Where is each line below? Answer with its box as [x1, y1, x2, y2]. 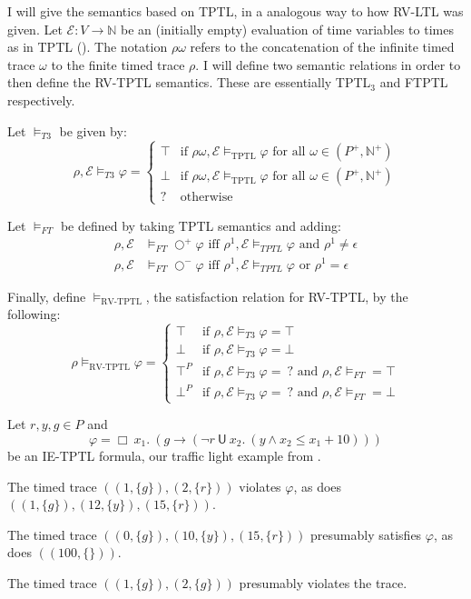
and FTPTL [379, 73, 448, 92]
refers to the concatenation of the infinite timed [190, 37, 455, 56]
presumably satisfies [310, 524, 422, 544]
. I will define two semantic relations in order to [195, 55, 461, 74]
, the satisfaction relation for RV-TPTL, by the [145, 286, 408, 305]
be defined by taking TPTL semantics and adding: [60, 215, 341, 235]
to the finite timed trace [51, 55, 185, 74]
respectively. [7, 90, 75, 109]
